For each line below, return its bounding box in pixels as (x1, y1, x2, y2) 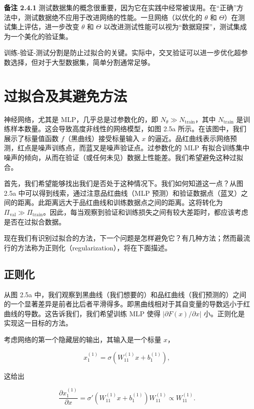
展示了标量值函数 (4, 133, 59, 143)
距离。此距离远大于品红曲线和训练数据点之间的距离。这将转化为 (17, 197, 223, 207)
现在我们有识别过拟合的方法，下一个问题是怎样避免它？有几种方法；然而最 (4, 233, 243, 243)
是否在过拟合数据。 (4, 216, 65, 226)
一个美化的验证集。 (10, 31, 72, 41)
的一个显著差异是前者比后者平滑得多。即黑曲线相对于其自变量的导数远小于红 (4, 299, 250, 309)
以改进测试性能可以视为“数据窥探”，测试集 (103, 21, 240, 32)
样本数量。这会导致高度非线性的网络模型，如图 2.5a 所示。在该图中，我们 (10, 123, 247, 134)
